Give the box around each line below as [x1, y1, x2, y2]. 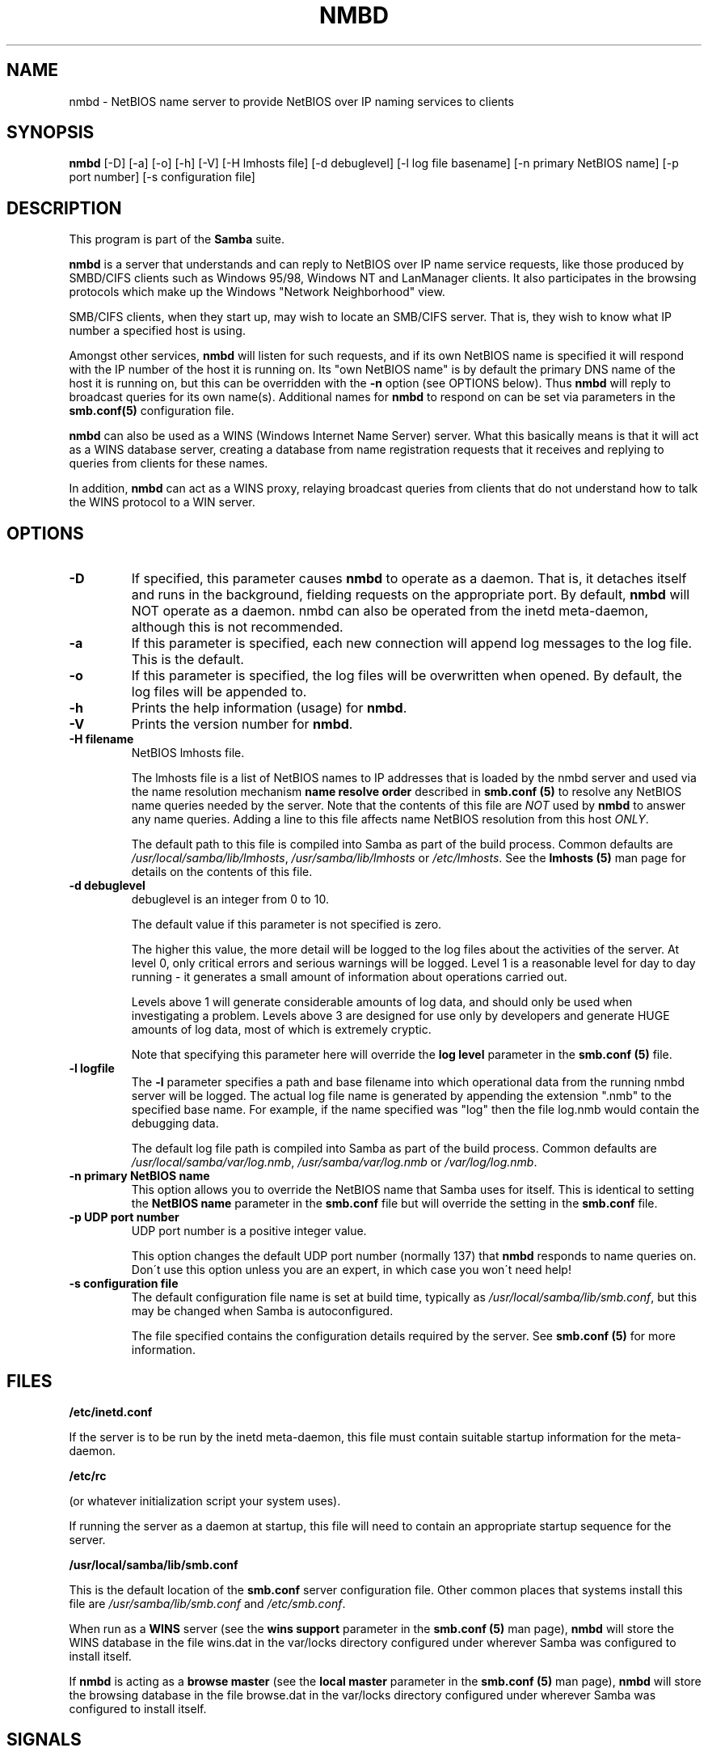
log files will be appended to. [131, 683, 307, 700]
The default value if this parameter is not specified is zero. [131, 917, 442, 932]
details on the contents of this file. [131, 865, 313, 879]
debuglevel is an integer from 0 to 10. [131, 892, 329, 907]
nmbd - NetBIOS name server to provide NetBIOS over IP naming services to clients [69, 94, 514, 108]
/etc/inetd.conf [69, 1404, 153, 1419]
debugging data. [131, 1116, 219, 1131]
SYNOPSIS [6, 122, 95, 143]
